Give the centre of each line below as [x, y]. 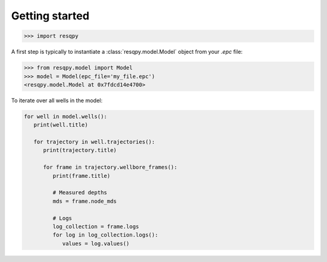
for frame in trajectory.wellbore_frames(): [111, 167]
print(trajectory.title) [80, 150]
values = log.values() [96, 243]
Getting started [50, 16]
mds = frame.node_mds [85, 201]
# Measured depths [80, 193]
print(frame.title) [81, 176]
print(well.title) [61, 125]
